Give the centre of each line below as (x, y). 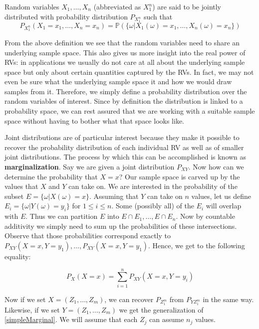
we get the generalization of (161, 309)
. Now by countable (205, 216)
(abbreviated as (117, 6)
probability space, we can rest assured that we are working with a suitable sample (130, 111)
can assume (166, 319)
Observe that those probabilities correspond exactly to (88, 236)
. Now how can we (216, 167)
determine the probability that (51, 176)
